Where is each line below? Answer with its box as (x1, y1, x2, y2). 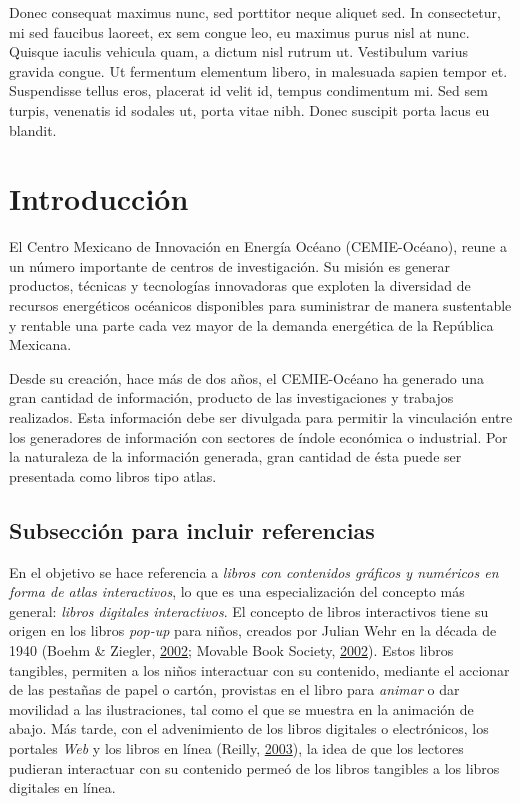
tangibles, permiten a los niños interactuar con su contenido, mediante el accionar (9, 659, 510, 680)
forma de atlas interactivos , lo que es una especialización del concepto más (9, 581, 465, 602)
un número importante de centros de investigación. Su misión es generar (9, 255, 451, 276)
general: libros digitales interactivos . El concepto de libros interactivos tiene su (9, 600, 489, 621)
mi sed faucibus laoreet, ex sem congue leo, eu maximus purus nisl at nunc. (9, 21, 470, 42)
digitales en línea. (9, 777, 116, 798)
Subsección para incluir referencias (9, 514, 375, 545)
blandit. (9, 119, 57, 140)
